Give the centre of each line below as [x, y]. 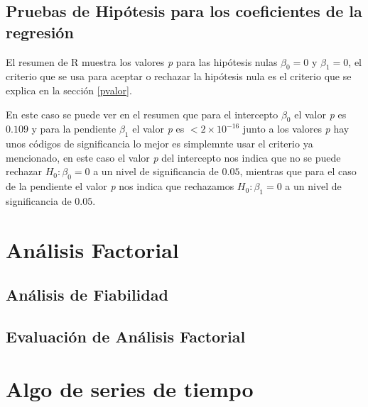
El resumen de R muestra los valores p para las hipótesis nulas [142, 61]
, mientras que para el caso [298, 171]
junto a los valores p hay [296, 129]
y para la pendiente [74, 129]
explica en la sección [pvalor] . [69, 90]
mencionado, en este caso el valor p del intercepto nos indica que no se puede [173, 157]
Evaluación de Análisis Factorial [126, 336]
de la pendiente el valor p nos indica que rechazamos [120, 186]
